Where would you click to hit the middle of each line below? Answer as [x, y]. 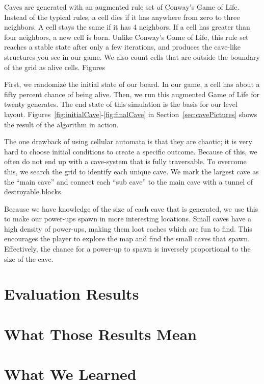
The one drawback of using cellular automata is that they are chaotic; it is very [128, 141]
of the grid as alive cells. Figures [55, 67]
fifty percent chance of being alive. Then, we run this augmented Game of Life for [132, 94]
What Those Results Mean [100, 334]
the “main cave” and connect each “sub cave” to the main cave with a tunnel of [129, 181]
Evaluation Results [72, 294]
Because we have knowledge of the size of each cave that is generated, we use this [131, 208]
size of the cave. [29, 258]
